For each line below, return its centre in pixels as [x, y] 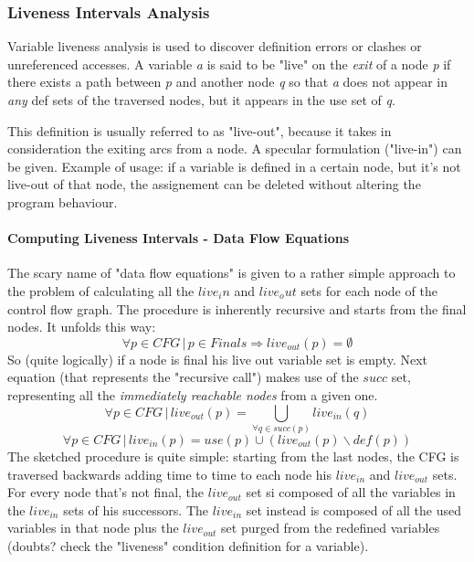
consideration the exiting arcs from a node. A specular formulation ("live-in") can [235, 148]
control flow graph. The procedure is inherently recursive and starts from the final [237, 308]
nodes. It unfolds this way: [82, 327]
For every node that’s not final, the [106, 492]
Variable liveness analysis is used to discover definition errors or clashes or [215, 46]
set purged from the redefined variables [331, 528]
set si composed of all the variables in [351, 492]
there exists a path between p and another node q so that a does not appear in [228, 82]
